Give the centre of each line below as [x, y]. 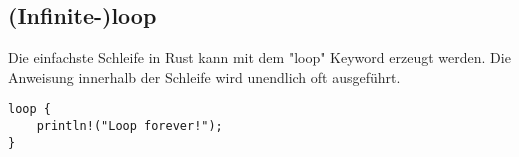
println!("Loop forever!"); [129, 126]
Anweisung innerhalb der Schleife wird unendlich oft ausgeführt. [204, 76]
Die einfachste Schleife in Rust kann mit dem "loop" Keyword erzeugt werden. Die [259, 57]
